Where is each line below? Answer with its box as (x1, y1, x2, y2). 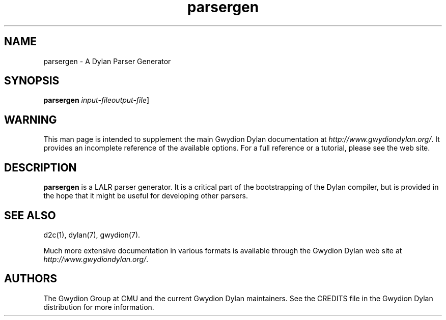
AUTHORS (4, 272, 58, 285)
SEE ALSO (4, 209, 56, 222)
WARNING (4, 113, 57, 126)
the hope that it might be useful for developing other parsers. (43, 191, 248, 200)
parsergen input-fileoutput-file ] (43, 96, 150, 105)
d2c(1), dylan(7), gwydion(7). (43, 230, 141, 239)
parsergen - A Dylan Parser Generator (43, 56, 171, 66)
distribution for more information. (43, 302, 154, 311)
